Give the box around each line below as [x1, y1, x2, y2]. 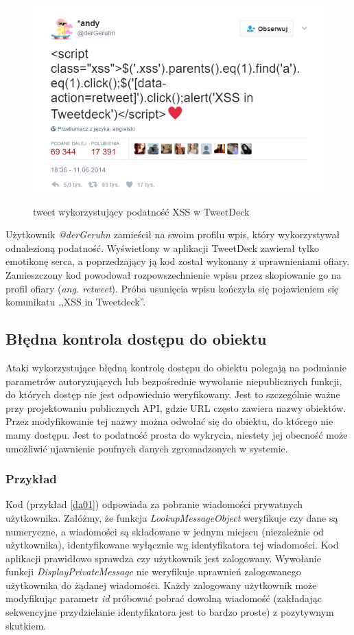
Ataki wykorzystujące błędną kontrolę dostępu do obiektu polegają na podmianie [5, 360, 346, 374]
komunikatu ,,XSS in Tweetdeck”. [5, 295, 146, 309]
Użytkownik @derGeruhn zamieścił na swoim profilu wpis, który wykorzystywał [5, 227, 340, 242]
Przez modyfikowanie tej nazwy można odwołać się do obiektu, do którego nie [5, 414, 333, 428]
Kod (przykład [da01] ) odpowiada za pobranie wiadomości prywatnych [5, 497, 303, 511]
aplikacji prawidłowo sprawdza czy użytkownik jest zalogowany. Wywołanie [5, 551, 321, 565]
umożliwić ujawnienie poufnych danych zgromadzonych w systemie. [5, 441, 288, 455]
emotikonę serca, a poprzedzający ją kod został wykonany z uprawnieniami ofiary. [5, 254, 350, 268]
